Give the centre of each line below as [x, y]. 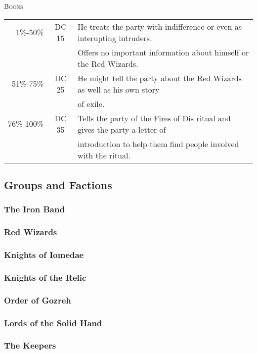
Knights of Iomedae [44, 254]
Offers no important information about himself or [163, 52]
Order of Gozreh [38, 300]
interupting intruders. [115, 38]
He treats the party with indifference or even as [160, 26]
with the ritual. [104, 155]
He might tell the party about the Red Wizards [160, 78]
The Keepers [30, 345]
